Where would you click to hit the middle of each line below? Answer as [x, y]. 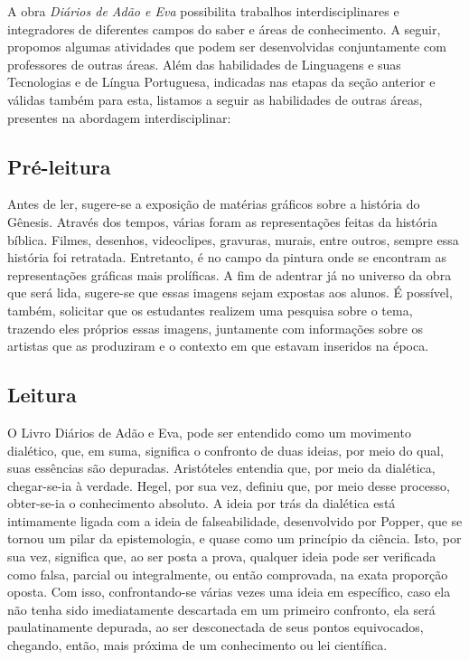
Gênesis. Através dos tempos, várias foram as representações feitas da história [222, 221]
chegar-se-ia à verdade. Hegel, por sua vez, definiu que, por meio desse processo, [229, 485]
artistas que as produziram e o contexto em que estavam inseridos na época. [218, 346]
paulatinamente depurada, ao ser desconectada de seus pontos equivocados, [216, 627]
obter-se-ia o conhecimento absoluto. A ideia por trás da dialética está [202, 503]
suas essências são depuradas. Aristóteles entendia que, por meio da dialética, [221, 468]
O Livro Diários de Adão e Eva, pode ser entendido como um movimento [209, 432]
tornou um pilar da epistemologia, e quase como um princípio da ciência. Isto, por [234, 538]
